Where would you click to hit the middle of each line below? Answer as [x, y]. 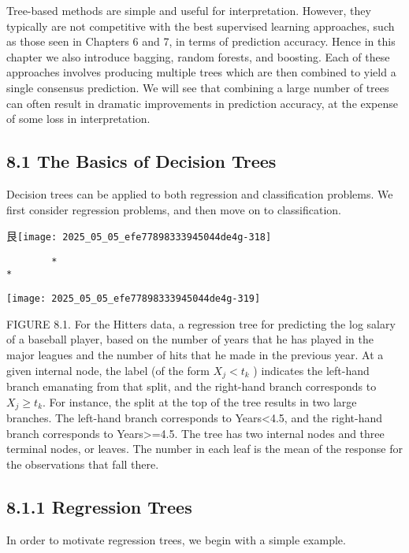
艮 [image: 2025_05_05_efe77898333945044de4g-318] [139, 236]
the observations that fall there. [83, 464]
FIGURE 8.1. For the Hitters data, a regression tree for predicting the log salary [201, 323]
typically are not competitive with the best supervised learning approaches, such [201, 26]
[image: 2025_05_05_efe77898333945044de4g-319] [134, 299]
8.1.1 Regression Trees [99, 506]
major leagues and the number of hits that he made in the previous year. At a [195, 354]
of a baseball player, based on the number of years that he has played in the [190, 339]
